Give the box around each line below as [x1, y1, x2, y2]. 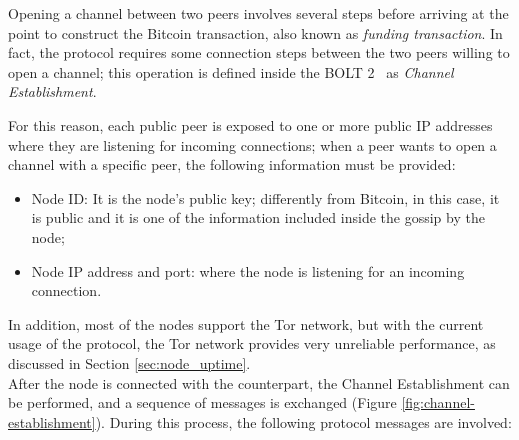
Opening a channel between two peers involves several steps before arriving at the [8, 3, 509, 23]
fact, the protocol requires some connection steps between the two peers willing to [8, 42, 510, 63]
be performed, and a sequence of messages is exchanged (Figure [8, 392, 397, 413]
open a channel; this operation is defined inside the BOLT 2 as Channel [8, 61, 454, 82]
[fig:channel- [401, 392, 475, 413]
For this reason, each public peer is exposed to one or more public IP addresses [8, 114, 493, 135]
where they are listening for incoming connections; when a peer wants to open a [8, 134, 497, 155]
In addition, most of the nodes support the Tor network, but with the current [8, 313, 484, 334]
